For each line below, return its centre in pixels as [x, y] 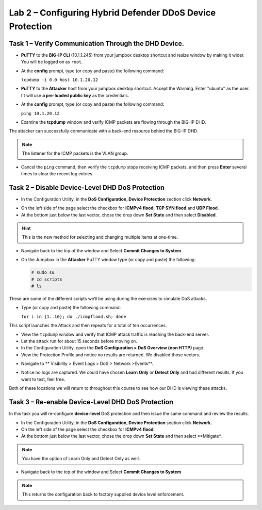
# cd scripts [47, 279]
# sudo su [43, 272]
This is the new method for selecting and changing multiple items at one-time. [100, 237]
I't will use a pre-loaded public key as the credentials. [75, 95]
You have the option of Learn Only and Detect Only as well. [81, 459]
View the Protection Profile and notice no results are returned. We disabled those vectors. [111, 355]
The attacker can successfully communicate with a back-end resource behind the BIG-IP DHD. [104, 131]
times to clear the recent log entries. [57, 173]
